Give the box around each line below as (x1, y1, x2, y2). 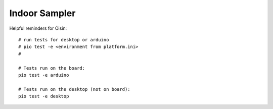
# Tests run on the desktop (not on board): (18, 86, 131, 92)
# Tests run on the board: (18, 65, 85, 71)
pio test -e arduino (18, 72, 69, 78)
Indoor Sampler (9, 8, 76, 19)
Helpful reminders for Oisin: (9, 25, 67, 31)
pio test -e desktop (18, 93, 69, 99)
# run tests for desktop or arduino (18, 37, 109, 42)
